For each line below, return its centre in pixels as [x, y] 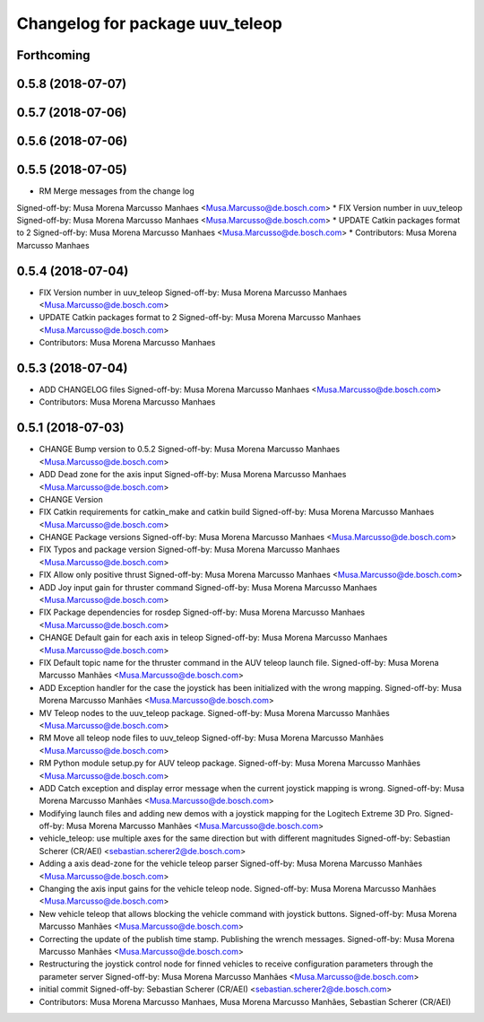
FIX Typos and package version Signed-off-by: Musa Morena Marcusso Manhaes [190, 550]
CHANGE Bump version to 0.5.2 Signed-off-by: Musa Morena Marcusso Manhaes [190, 450]
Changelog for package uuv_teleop [149, 23]
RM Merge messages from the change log [117, 191]
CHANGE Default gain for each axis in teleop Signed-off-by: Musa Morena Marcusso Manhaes [213, 638]
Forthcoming [53, 55]
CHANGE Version [71, 499]
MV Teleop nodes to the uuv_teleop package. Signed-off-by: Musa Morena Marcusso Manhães [214, 712]
